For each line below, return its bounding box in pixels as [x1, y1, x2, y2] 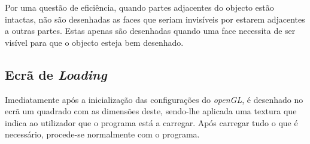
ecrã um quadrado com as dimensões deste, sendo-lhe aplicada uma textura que [5, 105, 297, 117]
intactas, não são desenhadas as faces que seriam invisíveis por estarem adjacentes [5, 12, 305, 25]
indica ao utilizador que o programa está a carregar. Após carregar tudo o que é [5, 116, 298, 129]
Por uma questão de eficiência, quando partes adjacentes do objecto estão [5, 1, 274, 13]
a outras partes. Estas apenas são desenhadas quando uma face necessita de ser [5, 24, 296, 37]
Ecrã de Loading [5, 65, 107, 83]
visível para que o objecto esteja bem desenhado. [5, 36, 184, 48]
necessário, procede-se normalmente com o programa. [5, 128, 200, 140]
